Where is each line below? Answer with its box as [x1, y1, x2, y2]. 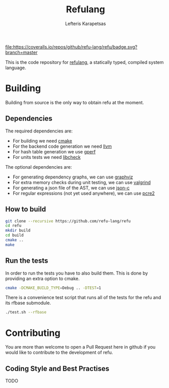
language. [5, 64, 26, 71]
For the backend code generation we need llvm [12, 143, 112, 149]
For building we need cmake [12, 138, 72, 144]
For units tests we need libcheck [12, 154, 81, 160]
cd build [5, 233, 24, 238]
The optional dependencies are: [5, 164, 72, 170]
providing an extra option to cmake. [5, 275, 80, 282]
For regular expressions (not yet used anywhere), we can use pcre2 [12, 190, 155, 196]
